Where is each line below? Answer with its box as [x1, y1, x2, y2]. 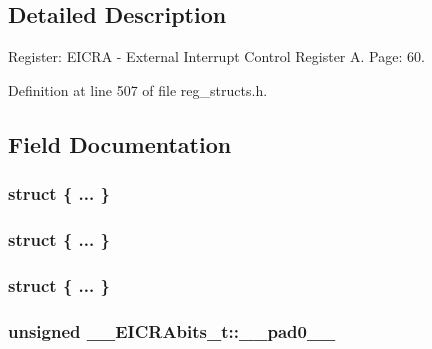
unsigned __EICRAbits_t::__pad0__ [8, 318, 336, 343]
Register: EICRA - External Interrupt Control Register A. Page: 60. [8, 46, 425, 67]
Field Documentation [8, 128, 232, 159]
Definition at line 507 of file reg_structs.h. [8, 79, 268, 100]
